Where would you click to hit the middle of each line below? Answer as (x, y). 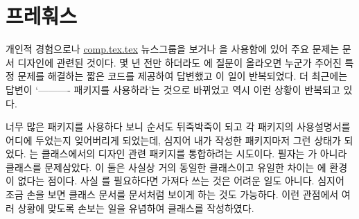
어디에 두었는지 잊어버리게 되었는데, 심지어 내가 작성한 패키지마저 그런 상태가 (173, 140)
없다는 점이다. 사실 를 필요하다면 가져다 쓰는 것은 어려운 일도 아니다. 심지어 (181, 181)
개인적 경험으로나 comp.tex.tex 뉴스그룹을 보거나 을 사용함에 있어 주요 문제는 (173, 49)
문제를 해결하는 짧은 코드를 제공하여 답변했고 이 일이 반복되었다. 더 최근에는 (183, 76)
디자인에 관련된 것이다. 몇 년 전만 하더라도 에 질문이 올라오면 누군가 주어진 (179, 62)
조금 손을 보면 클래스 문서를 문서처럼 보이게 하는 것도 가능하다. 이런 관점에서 (172, 194)
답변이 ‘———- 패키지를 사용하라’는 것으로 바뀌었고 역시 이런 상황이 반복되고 (173, 89)
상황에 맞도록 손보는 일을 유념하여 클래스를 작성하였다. (136, 208)
